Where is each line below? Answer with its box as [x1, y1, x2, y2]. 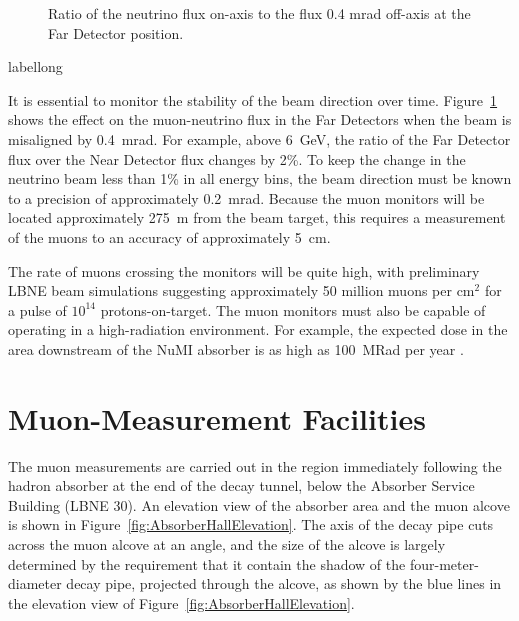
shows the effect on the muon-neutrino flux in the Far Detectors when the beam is [8, 109, 512, 130]
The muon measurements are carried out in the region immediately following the [8, 455, 502, 476]
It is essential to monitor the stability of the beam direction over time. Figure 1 [8, 89, 498, 110]
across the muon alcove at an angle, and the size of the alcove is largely [8, 534, 446, 554]
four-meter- [409, 553, 479, 574]
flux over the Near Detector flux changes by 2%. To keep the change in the [8, 148, 466, 169]
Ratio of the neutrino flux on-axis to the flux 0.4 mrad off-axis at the [48, 3, 471, 23]
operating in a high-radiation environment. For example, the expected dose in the [8, 319, 508, 340]
